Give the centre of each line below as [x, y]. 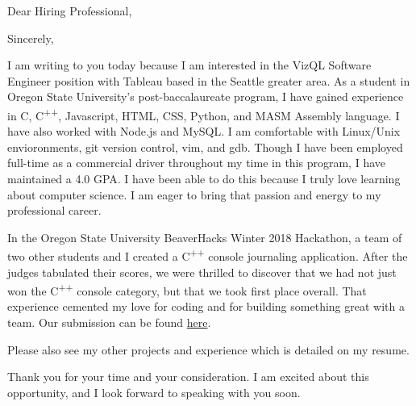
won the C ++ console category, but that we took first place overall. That [187, 289]
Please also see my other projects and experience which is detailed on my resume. [208, 349]
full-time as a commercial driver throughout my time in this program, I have [196, 163]
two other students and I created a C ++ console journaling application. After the [208, 255]
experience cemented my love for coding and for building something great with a [206, 306]
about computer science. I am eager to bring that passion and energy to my [194, 194]
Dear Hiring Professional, [70, 10]
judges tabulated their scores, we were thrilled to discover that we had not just [202, 272]
